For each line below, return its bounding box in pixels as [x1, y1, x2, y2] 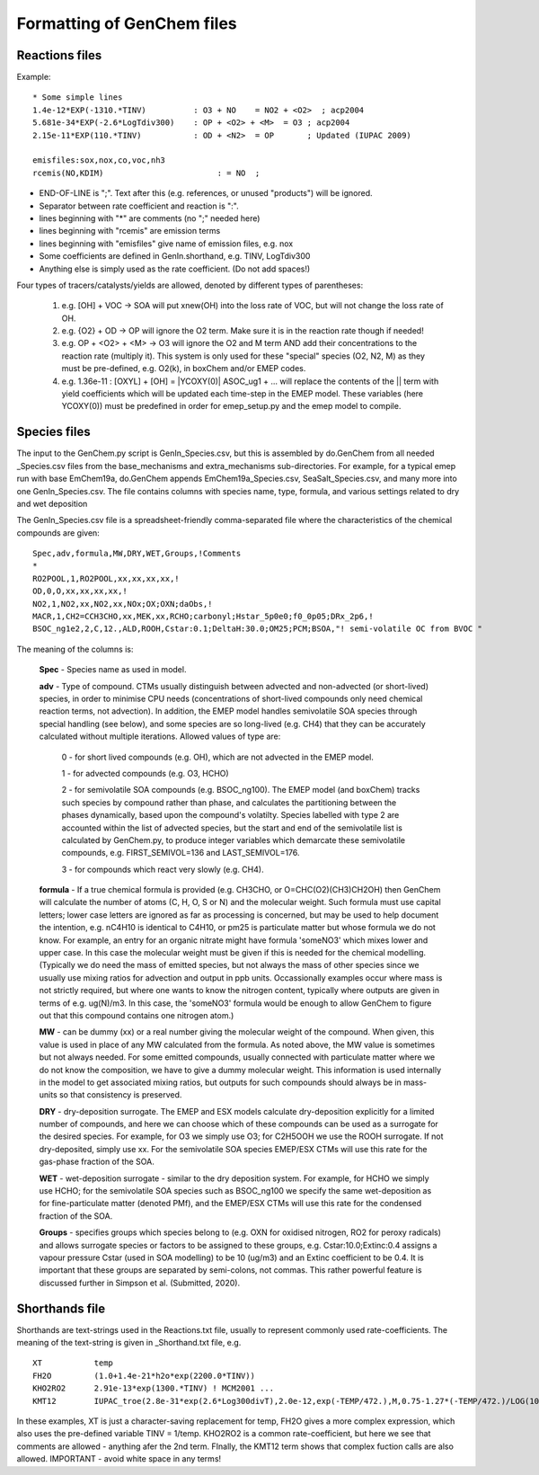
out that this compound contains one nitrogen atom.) [39, 1009, 234, 1020]
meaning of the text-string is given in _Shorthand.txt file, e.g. [16, 1337, 242, 1348]
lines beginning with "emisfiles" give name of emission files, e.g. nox [39, 238, 294, 249]
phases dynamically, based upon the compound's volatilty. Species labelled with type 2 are [61, 810, 400, 821]
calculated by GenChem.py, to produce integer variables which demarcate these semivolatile [61, 834, 406, 845]
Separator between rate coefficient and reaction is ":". [39, 200, 240, 211]
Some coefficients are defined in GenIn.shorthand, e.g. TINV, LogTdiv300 [39, 251, 311, 262]
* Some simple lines [32, 93, 123, 102]
